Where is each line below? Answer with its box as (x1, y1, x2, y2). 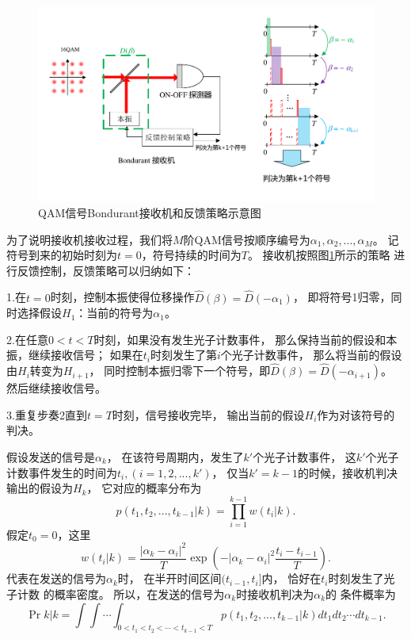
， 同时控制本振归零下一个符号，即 (89, 362, 271, 379)
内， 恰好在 (261, 570, 322, 587)
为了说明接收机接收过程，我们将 (6, 231, 173, 247)
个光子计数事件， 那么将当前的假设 (220, 346, 402, 363)
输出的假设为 (6, 480, 73, 496)
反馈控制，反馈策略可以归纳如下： (17, 262, 195, 278)
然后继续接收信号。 (6, 380, 106, 396)
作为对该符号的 (317, 406, 395, 423)
